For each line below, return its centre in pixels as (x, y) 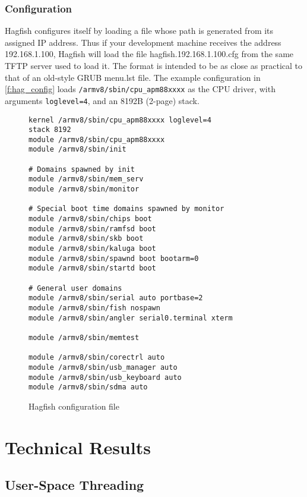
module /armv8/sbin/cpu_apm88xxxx (97, 139)
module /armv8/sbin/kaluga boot (92, 249)
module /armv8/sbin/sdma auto (88, 387)
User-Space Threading (75, 485)
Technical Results (78, 447)
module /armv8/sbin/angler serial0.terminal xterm (131, 318)
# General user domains (75, 288)
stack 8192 (50, 130)
